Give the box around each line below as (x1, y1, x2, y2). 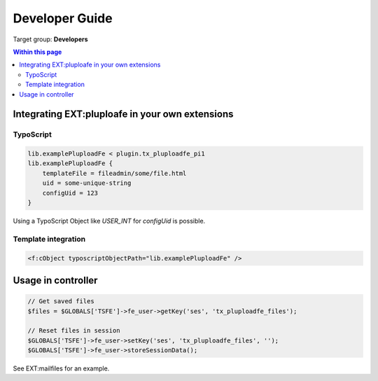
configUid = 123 (42, 189, 98, 197)
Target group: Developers (13, 35, 88, 43)
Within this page (13, 48, 62, 56)
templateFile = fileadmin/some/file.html (42, 169, 187, 177)
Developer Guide (13, 11, 113, 26)
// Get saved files (27, 298, 94, 305)
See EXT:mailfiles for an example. (13, 364, 110, 373)
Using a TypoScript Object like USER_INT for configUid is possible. (13, 217, 206, 225)
